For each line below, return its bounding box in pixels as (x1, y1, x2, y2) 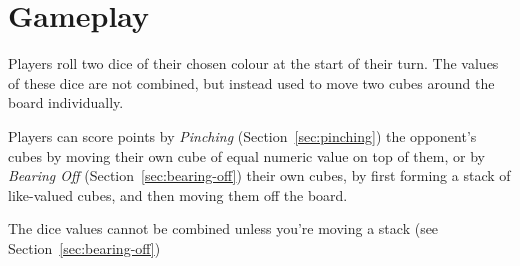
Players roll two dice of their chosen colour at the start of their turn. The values (8, 53, 499, 74)
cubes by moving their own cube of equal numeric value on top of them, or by (8, 145, 485, 166)
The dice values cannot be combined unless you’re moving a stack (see (8, 218, 439, 239)
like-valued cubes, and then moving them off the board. (8, 184, 348, 205)
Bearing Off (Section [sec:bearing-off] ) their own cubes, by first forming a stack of (8, 165, 511, 186)
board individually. (8, 92, 124, 113)
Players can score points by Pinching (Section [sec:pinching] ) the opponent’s (8, 125, 477, 146)
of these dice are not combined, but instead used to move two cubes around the (8, 72, 495, 93)
